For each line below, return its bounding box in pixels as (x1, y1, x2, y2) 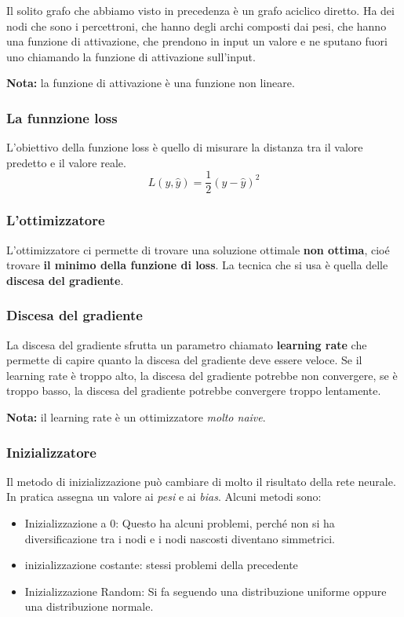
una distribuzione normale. (24, 598, 154, 615)
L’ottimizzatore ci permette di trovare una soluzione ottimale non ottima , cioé (6, 241, 390, 257)
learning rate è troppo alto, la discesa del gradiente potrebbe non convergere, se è (6, 367, 398, 383)
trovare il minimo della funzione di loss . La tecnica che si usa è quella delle (6, 257, 388, 273)
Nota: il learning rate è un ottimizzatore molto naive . (6, 409, 266, 425)
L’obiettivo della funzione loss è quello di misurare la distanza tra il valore (6, 139, 363, 155)
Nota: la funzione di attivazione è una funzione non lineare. (6, 75, 295, 91)
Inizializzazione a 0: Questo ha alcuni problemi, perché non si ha (24, 515, 335, 531)
